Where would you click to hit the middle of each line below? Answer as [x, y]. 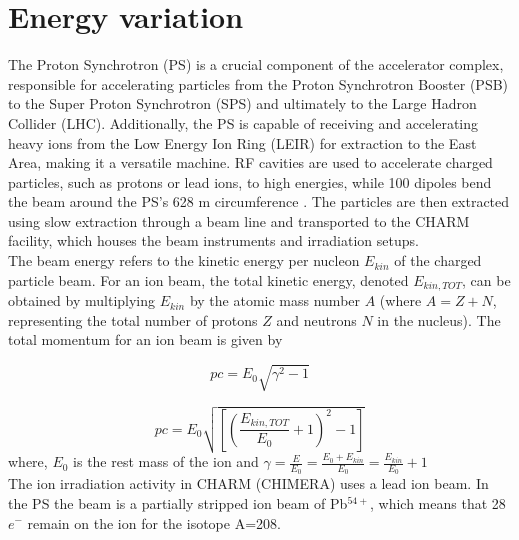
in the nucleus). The [439, 319]
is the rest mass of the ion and [166, 461]
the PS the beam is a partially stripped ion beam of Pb [178, 502]
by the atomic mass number [275, 300]
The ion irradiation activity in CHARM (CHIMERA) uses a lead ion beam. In [248, 483]
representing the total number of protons [133, 319]
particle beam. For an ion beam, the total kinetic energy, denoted [208, 279]
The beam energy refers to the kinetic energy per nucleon [184, 260]
